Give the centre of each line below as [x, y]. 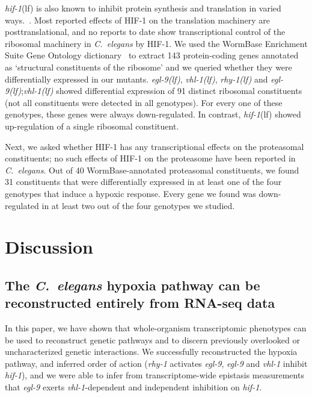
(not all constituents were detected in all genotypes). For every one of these [144, 102]
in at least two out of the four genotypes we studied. [138, 205]
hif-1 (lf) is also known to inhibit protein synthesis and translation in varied [143, 8]
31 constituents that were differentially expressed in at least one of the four [143, 182]
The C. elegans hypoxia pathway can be [133, 285]
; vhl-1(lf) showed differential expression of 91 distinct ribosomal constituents [162, 91]
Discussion [49, 247]
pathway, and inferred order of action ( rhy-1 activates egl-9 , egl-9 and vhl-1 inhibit [156, 363]
